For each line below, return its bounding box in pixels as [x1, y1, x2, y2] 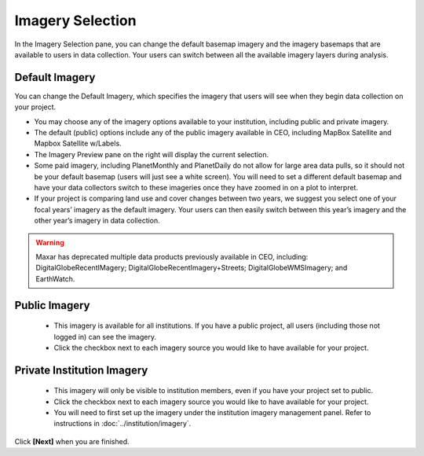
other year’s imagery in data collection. [34, 216, 160, 226]
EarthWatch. [35, 274, 75, 283]
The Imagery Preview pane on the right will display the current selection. [34, 149, 269, 159]
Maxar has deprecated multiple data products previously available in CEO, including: [35, 252, 309, 261]
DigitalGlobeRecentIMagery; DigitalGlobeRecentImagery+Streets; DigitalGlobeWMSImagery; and [35, 263, 348, 273]
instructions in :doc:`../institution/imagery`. [53, 419, 192, 428]
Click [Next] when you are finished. [14, 436, 130, 446]
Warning [35, 237, 64, 247]
